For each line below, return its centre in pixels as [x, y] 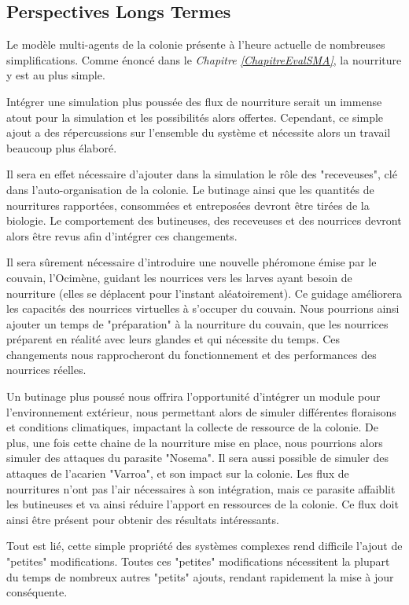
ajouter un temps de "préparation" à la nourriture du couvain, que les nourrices [197, 323]
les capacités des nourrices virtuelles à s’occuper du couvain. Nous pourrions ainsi [203, 308]
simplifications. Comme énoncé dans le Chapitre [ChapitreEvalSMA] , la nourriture [204, 59]
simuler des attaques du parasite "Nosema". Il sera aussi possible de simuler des [197, 458]
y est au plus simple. [56, 75]
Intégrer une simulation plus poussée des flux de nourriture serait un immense [194, 101]
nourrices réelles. [46, 370]
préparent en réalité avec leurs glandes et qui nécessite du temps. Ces [173, 339]
